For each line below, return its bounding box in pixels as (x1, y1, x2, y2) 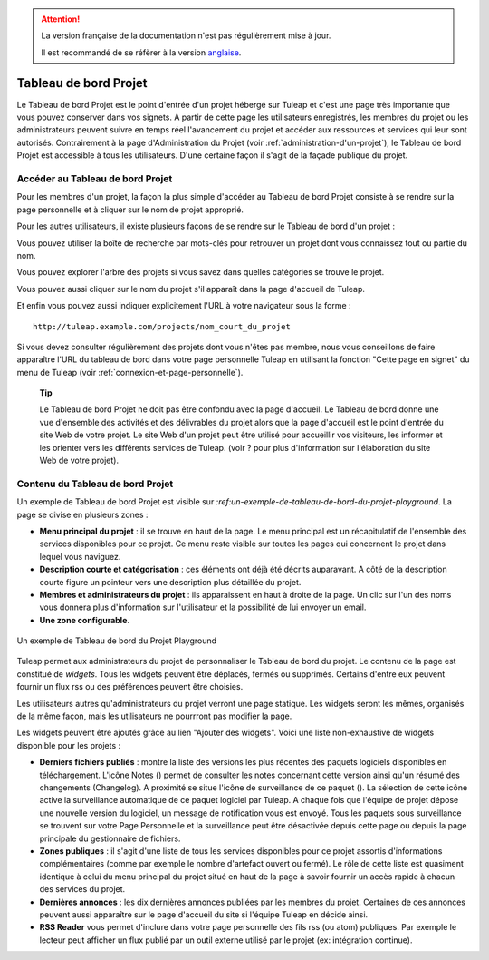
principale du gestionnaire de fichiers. (39, 833, 181, 844)
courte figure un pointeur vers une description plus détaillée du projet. (39, 576, 302, 587)
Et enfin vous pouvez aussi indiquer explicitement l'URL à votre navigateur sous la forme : (16, 300, 352, 311)
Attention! (41, 14, 81, 24)
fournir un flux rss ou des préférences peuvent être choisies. (16, 681, 244, 692)
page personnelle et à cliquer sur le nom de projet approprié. (16, 204, 244, 215)
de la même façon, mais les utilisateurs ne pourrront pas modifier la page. (16, 710, 292, 721)
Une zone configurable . (39, 614, 130, 625)
